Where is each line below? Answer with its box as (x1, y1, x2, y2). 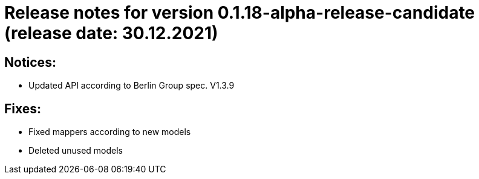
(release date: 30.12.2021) (4, 23, 218, 43)
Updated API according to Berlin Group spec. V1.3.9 (28, 80, 235, 91)
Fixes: (4, 101, 42, 116)
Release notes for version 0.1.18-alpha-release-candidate (4, 2, 475, 23)
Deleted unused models (28, 145, 123, 156)
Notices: (4, 54, 56, 70)
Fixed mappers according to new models (28, 127, 191, 137)
